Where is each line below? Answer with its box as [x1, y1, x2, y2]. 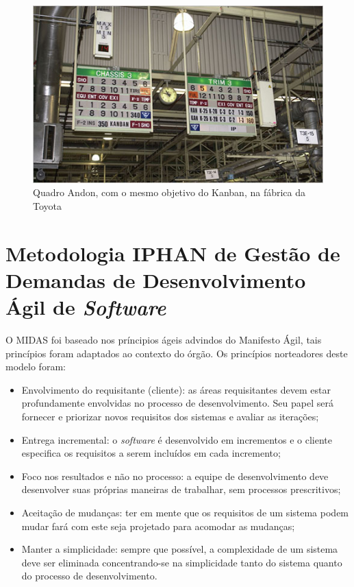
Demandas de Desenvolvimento [5, 265, 306, 293]
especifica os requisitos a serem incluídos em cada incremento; [21, 446, 281, 460]
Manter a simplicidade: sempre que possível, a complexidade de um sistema [21, 542, 338, 556]
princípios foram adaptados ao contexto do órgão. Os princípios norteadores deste [5, 346, 348, 360]
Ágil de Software [5, 293, 166, 322]
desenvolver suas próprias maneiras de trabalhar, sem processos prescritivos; [21, 482, 341, 496]
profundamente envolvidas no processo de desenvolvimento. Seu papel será [21, 396, 333, 410]
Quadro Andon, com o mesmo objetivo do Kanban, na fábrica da [33, 185, 306, 200]
